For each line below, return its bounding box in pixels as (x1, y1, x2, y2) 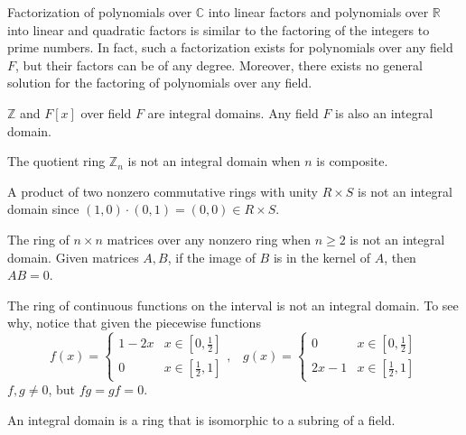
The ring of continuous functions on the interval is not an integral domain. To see (7, 295, 459, 314)
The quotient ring (7, 152, 106, 171)
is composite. (316, 152, 388, 171)
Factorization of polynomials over (7, 3, 192, 21)
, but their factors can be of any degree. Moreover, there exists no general (15, 55, 423, 74)
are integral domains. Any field (147, 103, 319, 122)
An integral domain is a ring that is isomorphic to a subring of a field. (7, 411, 396, 430)
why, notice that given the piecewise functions (7, 313, 261, 332)
